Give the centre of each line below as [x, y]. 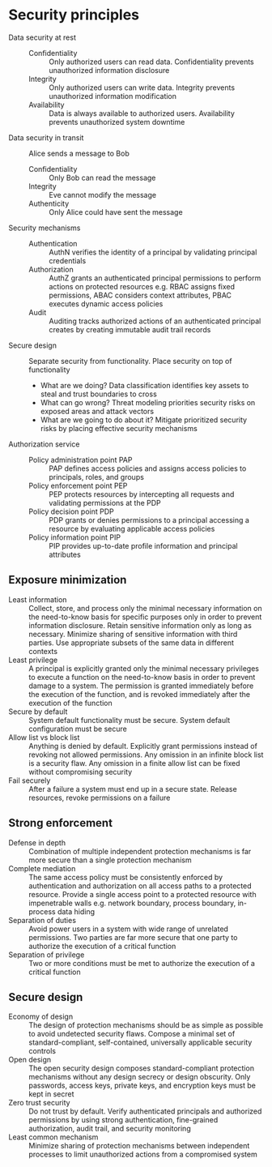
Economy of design [41, 1017]
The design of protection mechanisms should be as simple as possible [146, 1025]
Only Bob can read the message [102, 177]
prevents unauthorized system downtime [117, 122]
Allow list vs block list [44, 737]
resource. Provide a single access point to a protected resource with [142, 894]
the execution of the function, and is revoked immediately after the [140, 694]
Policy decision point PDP [72, 511]
